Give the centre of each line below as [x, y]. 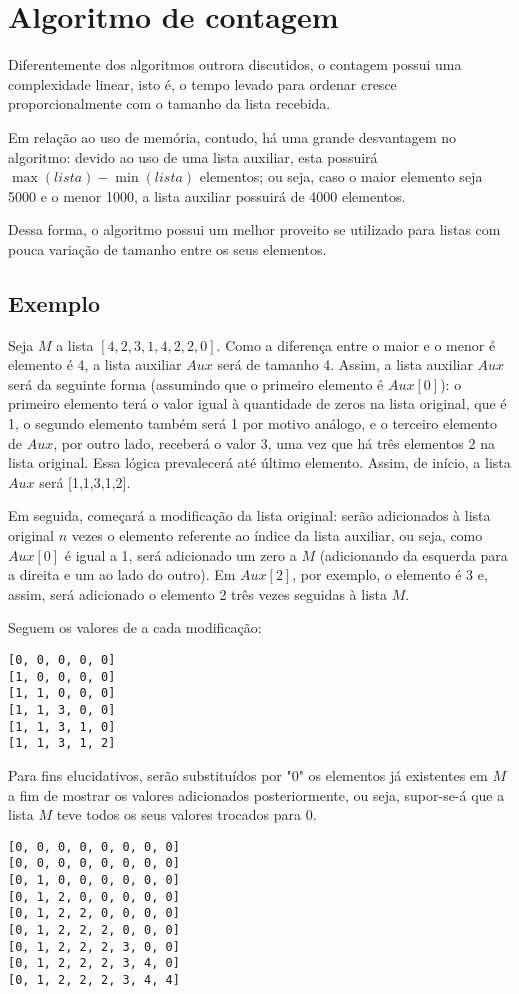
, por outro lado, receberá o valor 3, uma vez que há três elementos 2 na [274, 442]
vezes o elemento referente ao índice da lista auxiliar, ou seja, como [277, 535]
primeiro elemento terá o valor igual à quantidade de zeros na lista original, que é [257, 403]
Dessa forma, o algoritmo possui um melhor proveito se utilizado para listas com [254, 229]
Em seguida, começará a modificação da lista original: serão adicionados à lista [249, 515]
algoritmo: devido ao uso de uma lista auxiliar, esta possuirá [193, 156]
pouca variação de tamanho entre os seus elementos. [167, 248]
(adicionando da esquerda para [413, 554]
